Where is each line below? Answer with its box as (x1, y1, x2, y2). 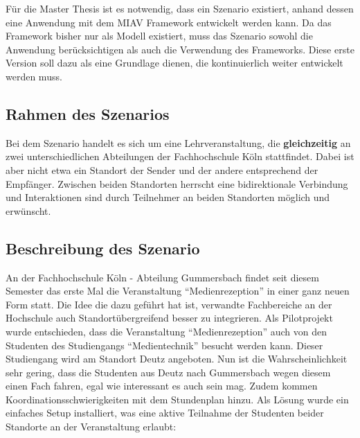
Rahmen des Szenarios (6, 103, 170, 124)
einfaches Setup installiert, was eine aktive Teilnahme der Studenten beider (6, 405, 324, 420)
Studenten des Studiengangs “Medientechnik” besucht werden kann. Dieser (6, 338, 323, 352)
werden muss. (6, 69, 62, 83)
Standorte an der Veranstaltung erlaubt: (6, 419, 177, 434)
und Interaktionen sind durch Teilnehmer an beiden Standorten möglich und (6, 190, 330, 204)
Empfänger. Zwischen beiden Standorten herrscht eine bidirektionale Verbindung (6, 176, 348, 191)
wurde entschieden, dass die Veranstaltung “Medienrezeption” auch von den (6, 324, 327, 338)
